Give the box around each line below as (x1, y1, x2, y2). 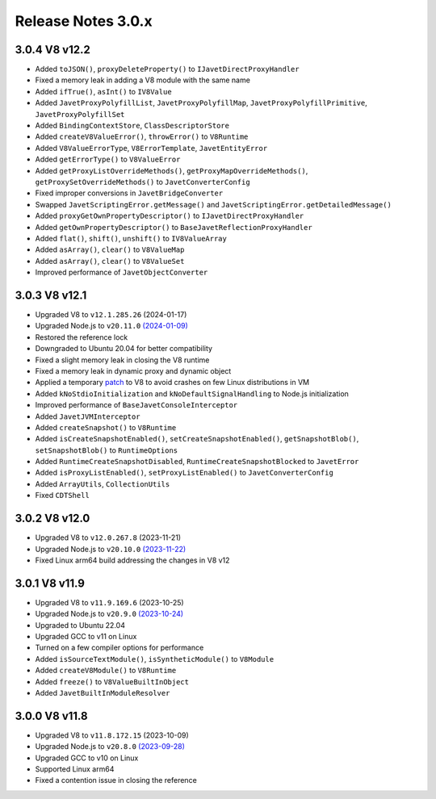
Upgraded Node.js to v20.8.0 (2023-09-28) (35, 742, 185, 751)
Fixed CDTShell (35, 491, 90, 500)
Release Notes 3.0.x (15, 12, 153, 30)
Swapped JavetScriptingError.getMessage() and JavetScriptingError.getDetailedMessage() (35, 199, 392, 209)
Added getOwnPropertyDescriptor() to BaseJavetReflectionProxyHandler (35, 222, 312, 232)
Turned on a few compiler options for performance (35, 642, 204, 653)
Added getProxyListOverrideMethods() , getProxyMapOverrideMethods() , (35, 165, 308, 175)
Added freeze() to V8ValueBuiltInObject (35, 676, 190, 686)
